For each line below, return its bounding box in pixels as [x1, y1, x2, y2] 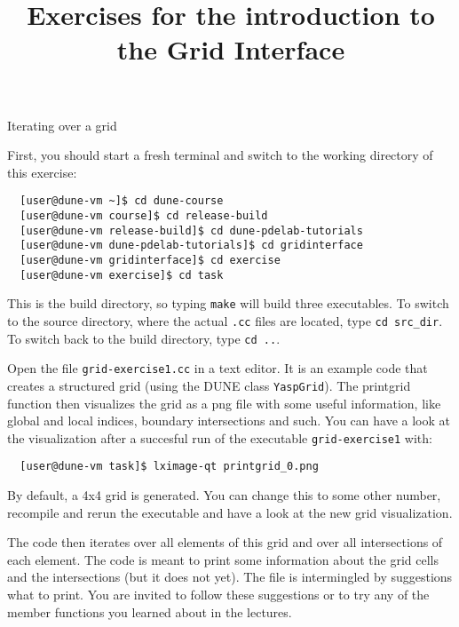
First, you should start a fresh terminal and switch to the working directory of [7, 146, 433, 164]
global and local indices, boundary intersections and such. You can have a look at [7, 411, 450, 430]
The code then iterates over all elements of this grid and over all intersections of [7, 533, 443, 552]
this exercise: [7, 163, 77, 181]
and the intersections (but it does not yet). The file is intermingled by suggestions [7, 567, 453, 586]
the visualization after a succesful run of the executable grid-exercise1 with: [7, 428, 432, 447]
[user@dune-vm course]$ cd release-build [20, 210, 268, 222]
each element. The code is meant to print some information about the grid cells [7, 550, 439, 568]
